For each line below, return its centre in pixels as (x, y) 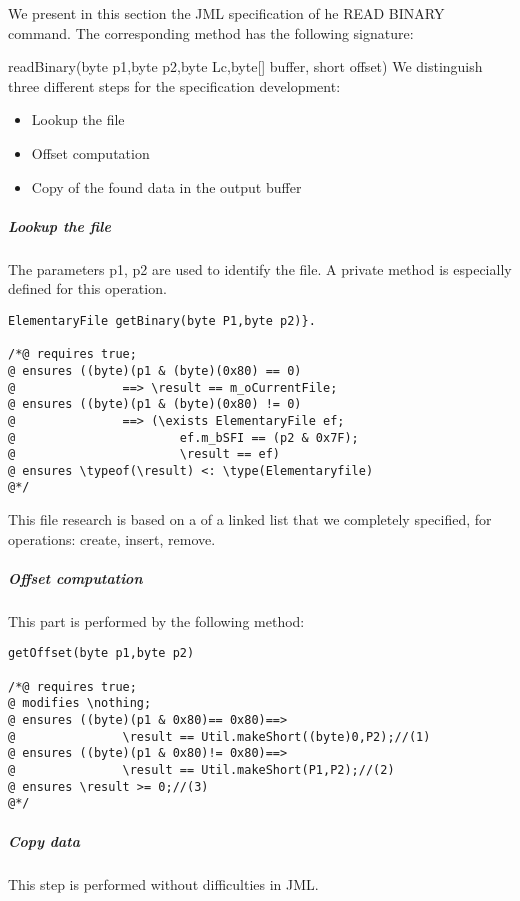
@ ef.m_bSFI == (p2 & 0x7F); (183, 437)
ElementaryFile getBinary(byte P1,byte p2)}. (162, 320)
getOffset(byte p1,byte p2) (101, 653)
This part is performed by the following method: (156, 620)
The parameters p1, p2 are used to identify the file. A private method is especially (260, 268)
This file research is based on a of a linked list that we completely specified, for (250, 519)
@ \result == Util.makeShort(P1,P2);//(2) (201, 770)
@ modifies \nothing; (80, 703)
